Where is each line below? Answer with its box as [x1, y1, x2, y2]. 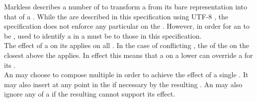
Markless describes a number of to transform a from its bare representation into [4, 1, 247, 11]
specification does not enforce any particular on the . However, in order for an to [4, 21, 250, 31]
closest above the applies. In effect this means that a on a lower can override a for [4, 50, 253, 60]
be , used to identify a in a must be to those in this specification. [4, 30, 202, 41]
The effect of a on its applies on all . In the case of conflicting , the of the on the [4, 40, 249, 51]
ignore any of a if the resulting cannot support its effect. [4, 89, 175, 99]
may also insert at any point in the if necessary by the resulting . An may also [4, 79, 243, 89]
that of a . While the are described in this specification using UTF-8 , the [4, 11, 228, 21]
